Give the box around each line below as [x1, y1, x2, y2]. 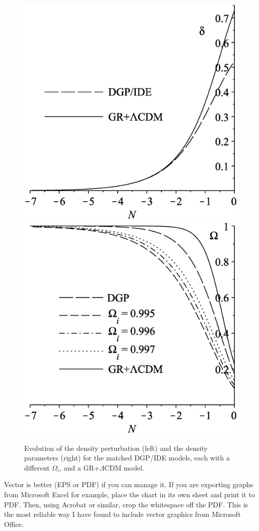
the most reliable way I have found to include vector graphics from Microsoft [4, 509, 241, 519]
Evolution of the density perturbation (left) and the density [24, 442, 208, 453]
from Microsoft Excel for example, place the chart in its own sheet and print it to [4, 489, 255, 499]
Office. [4, 518, 24, 529]
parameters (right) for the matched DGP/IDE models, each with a [24, 452, 230, 463]
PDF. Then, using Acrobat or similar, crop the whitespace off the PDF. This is [4, 499, 248, 509]
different [24, 462, 50, 473]
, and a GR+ [59, 462, 100, 473]
